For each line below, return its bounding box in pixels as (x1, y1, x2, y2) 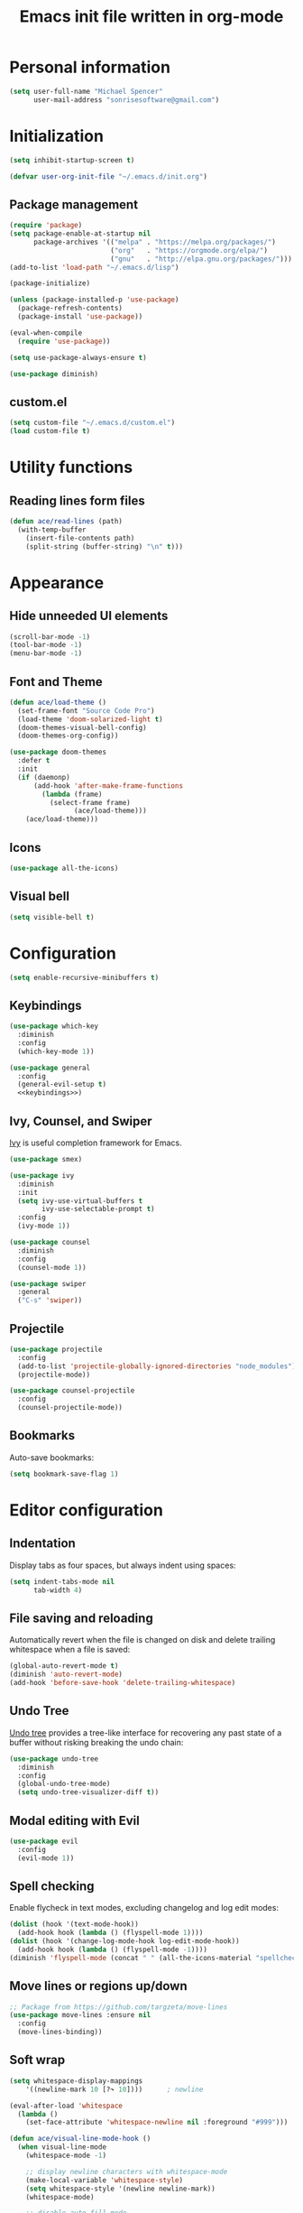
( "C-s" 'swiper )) (17, 1296, 83, 1305)
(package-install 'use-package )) (17, 312, 143, 321)
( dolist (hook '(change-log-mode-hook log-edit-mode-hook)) (9, 1937, 241, 1946)
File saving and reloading (9, 1610, 153, 1625)
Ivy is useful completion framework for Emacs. (9, 1137, 182, 1148)
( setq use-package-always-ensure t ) (9, 353, 147, 362)
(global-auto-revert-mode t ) (9, 1662, 119, 1671)
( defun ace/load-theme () (9, 698, 106, 707)
